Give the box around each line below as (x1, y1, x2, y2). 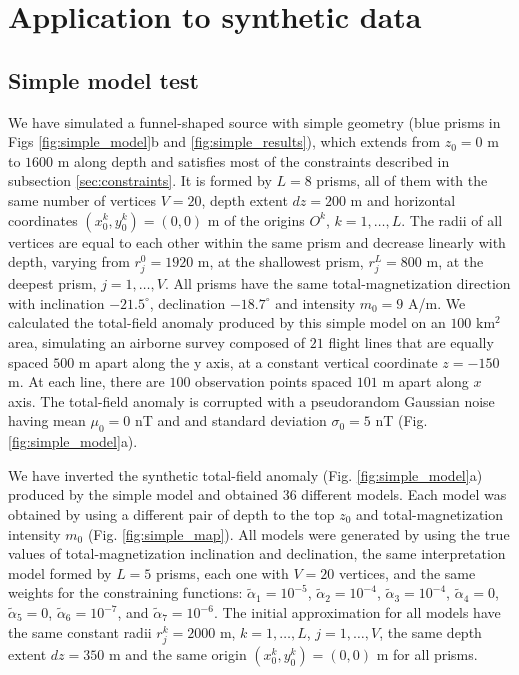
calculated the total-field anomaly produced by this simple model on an (8, 312, 446, 333)
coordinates (8, 209, 78, 230)
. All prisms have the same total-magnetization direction (164, 273, 511, 294)
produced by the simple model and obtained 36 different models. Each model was (8, 484, 507, 505)
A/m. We (407, 292, 466, 313)
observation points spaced (195, 371, 353, 392)
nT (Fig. (375, 410, 428, 431)
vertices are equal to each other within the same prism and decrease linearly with (8, 231, 506, 252)
